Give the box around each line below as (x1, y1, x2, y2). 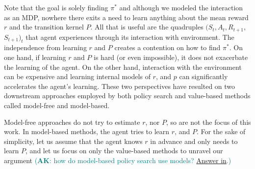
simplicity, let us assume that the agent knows (4, 136, 143, 146)
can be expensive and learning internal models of (4, 71, 151, 82)
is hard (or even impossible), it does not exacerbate (94, 52, 248, 62)
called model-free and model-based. (4, 100, 110, 110)
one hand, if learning (4, 52, 66, 62)
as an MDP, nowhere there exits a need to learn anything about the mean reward (4, 12, 249, 22)
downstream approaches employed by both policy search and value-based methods (4, 90, 251, 101)
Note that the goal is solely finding (4, 2, 108, 12)
